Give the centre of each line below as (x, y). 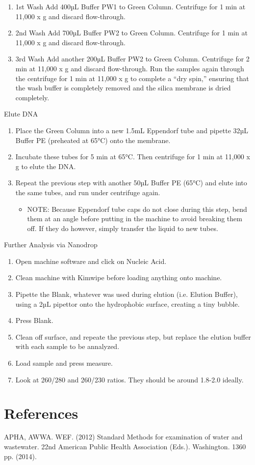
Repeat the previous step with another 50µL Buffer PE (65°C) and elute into (131, 183)
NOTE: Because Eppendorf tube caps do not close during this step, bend (137, 209)
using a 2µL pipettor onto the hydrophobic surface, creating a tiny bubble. (127, 304)
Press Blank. (34, 320)
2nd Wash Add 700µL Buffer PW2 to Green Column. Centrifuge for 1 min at (131, 33)
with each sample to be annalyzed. (67, 346)
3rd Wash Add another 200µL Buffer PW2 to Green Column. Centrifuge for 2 (132, 59)
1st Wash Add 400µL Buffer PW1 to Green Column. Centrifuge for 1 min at (130, 6)
